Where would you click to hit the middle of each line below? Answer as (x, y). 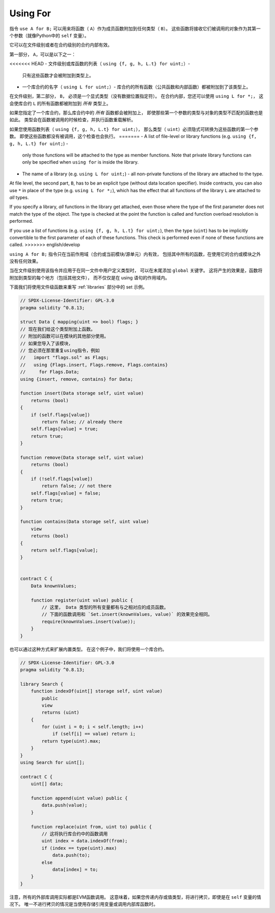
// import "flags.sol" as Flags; (64, 358)
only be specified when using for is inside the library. (80, 162)
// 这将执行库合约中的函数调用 (75, 834)
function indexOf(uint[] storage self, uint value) (97, 691)
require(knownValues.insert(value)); (89, 621)
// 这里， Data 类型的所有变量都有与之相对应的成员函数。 (105, 607)
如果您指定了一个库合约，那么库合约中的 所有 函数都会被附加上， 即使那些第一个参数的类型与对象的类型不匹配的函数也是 (136, 113)
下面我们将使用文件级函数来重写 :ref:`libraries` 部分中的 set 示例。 (78, 287)
